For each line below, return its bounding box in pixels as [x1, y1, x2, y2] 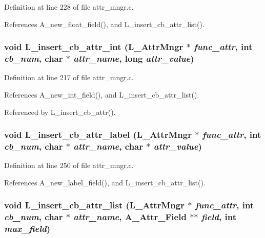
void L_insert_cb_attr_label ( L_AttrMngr [4, 128, 192, 141]
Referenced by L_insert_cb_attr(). [4, 106, 116, 117]
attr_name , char [73, 139, 143, 152]
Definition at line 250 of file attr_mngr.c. [4, 160, 134, 171]
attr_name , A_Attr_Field [73, 210, 187, 223]
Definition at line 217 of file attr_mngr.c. [4, 72, 134, 83]
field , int [201, 210, 236, 223]
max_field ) [4, 222, 51, 235]
